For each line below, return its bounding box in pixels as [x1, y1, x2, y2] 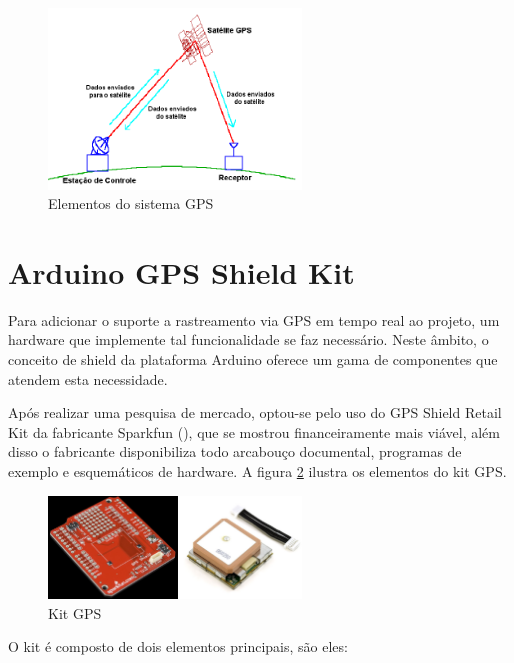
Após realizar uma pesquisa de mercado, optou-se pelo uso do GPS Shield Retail [8, 402, 502, 423]
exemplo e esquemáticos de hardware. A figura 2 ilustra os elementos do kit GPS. [8, 461, 507, 482]
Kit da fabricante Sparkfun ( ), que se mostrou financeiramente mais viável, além [8, 421, 500, 442]
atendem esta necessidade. [8, 368, 168, 389]
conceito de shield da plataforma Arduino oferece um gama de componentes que [8, 349, 498, 370]
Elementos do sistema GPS [48, 193, 214, 214]
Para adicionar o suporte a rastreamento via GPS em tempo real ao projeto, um [8, 309, 500, 330]
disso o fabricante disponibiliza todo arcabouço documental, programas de [8, 441, 462, 462]
